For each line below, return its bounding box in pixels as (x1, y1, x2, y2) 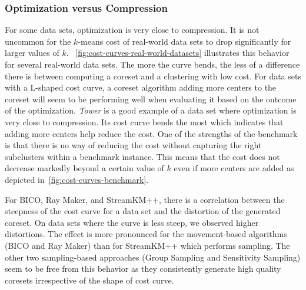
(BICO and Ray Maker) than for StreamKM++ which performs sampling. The (5, 239, 290, 251)
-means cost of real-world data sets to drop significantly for (78, 35, 291, 47)
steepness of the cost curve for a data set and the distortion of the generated (5, 205, 281, 217)
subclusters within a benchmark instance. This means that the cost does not (5, 150, 280, 162)
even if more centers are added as (174, 162, 294, 174)
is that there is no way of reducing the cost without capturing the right (5, 139, 262, 151)
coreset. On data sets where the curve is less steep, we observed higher (5, 216, 259, 228)
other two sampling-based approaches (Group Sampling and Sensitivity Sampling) (5, 251, 301, 263)
